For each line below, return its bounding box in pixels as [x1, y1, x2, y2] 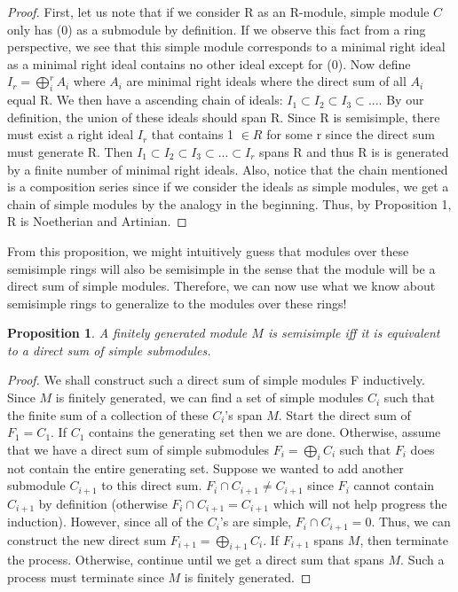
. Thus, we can [371, 512, 451, 531]
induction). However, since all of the [7, 512, 204, 531]
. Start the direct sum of [278, 405, 411, 424]
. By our [378, 90, 424, 109]
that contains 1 [151, 125, 234, 144]
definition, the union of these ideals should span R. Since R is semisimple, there [7, 107, 440, 126]
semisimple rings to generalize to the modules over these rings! [7, 293, 347, 312]
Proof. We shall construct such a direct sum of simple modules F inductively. [7, 370, 425, 389]
